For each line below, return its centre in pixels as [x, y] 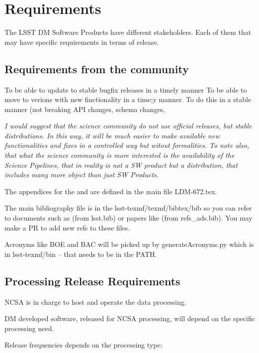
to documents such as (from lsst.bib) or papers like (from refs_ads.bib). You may [129, 218]
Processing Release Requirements [92, 281]
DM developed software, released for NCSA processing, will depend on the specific [130, 318]
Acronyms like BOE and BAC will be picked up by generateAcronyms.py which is [129, 244]
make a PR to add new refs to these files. [67, 227]
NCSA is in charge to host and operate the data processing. [95, 301]
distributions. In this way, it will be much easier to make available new [112, 135]
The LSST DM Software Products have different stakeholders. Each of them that [128, 32]
